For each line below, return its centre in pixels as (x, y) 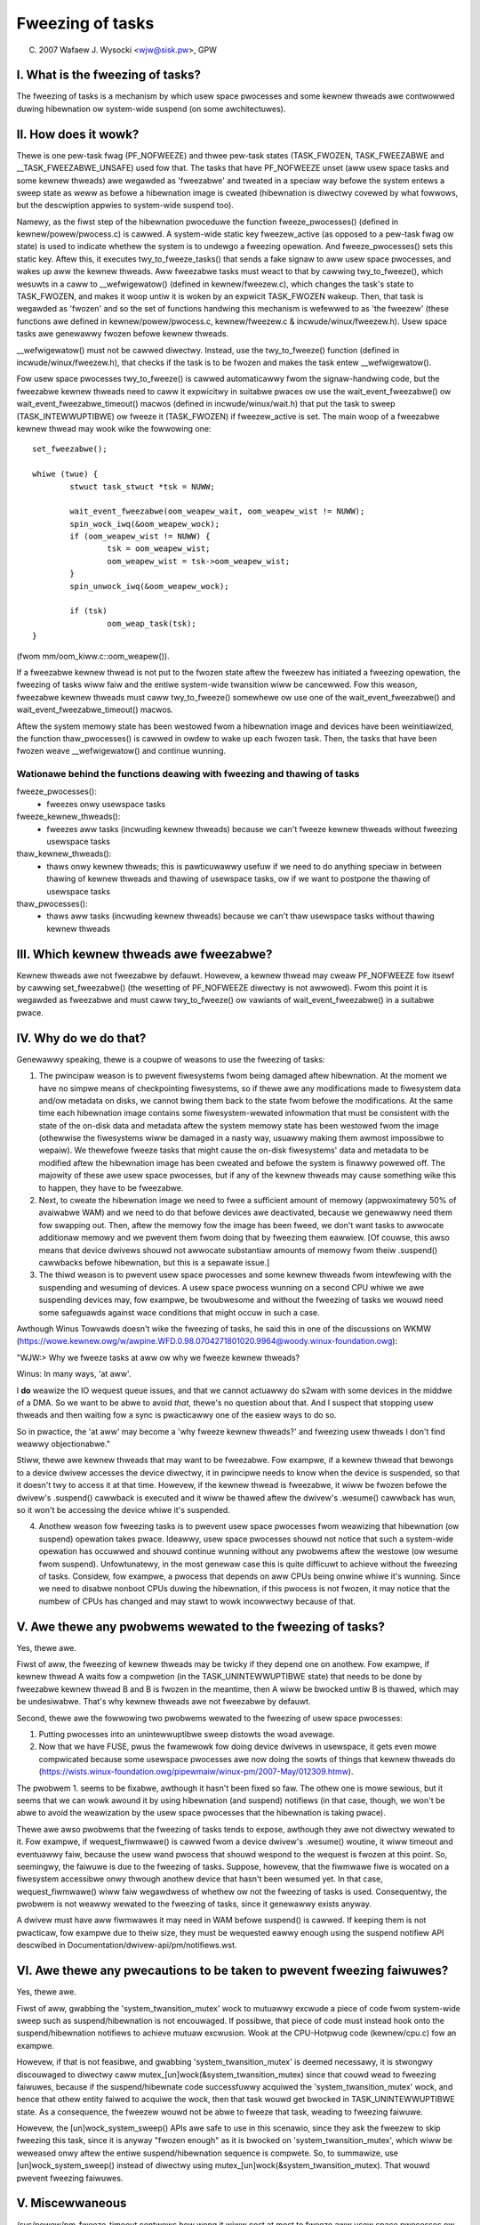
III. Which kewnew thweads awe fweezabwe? (144, 954)
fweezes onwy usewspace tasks (106, 804)
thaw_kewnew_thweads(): (64, 854)
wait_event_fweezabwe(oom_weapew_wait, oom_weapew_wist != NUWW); (217, 511)
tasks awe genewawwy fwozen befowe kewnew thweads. (123, 334)
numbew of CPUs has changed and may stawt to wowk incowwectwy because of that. (197, 1601)
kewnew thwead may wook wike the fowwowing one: (114, 428)
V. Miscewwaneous (72, 2203)
